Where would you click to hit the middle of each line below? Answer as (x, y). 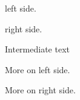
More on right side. (40, 90)
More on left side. (38, 69)
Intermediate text (37, 49)
